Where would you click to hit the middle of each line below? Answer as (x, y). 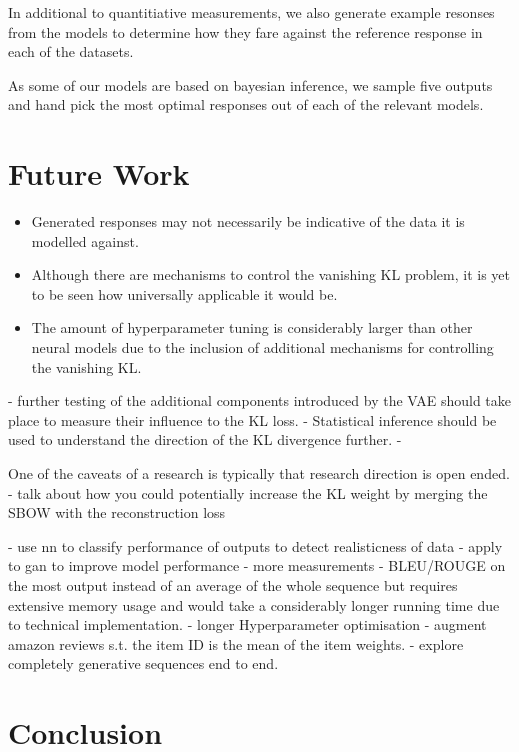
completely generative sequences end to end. (143, 663)
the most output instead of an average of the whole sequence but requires (233, 585)
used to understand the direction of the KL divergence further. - (205, 439)
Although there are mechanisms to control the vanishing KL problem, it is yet (270, 274)
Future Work (99, 173)
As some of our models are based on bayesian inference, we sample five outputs (250, 84)
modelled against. (85, 240)
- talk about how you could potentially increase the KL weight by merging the (248, 492)
